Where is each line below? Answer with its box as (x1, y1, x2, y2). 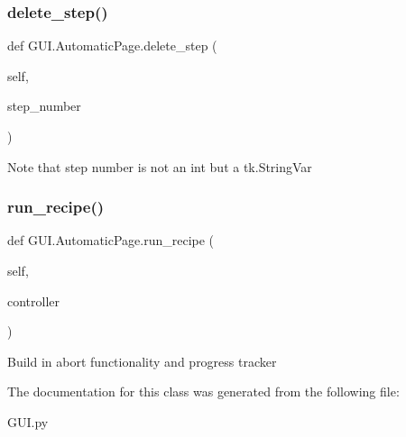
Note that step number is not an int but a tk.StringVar (7, 157, 312, 176)
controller (7, 291, 60, 310)
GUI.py (7, 412, 49, 431)
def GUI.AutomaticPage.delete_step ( (7, 36, 217, 55)
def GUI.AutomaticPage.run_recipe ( (7, 231, 215, 250)
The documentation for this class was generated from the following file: (7, 382, 400, 401)
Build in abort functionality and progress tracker (7, 351, 277, 370)
